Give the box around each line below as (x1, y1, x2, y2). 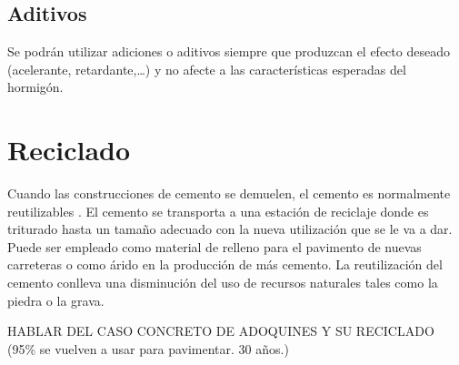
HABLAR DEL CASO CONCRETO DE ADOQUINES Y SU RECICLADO (7, 321, 434, 340)
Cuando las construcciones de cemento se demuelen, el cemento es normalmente (7, 184, 451, 203)
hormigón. (7, 77, 64, 96)
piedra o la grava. (7, 290, 105, 309)
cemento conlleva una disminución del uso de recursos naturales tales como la (7, 273, 438, 292)
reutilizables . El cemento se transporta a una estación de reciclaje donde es (7, 201, 429, 220)
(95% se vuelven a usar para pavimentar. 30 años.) (7, 339, 289, 358)
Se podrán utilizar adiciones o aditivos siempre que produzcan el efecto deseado (7, 42, 450, 61)
